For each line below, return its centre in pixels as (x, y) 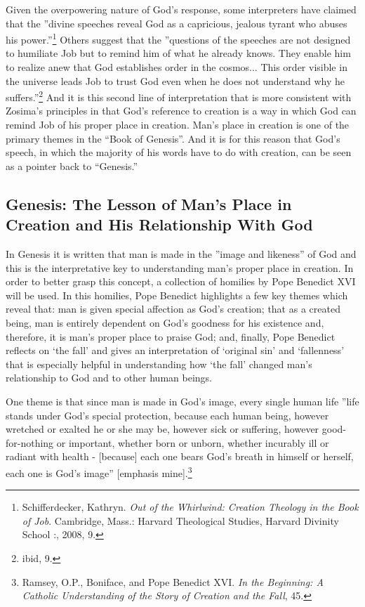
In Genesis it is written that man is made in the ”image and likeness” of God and (181, 254)
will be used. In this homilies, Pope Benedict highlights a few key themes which (177, 295)
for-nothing (30, 442)
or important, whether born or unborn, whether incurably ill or (193, 442)
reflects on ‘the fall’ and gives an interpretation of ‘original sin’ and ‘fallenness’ (175, 350)
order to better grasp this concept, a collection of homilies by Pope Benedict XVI (181, 281)
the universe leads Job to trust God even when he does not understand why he (175, 80)
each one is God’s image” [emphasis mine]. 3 (99, 471)
